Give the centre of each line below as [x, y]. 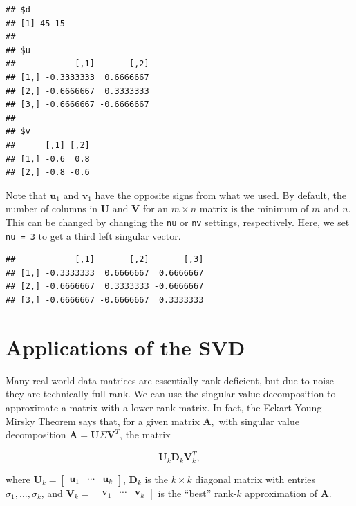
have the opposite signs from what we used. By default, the [221, 195]
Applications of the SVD [125, 347]
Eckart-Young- [294, 407]
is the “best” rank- [197, 493]
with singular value [259, 421]
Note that [26, 195]
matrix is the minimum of [254, 208]
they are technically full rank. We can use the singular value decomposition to [171, 394]
